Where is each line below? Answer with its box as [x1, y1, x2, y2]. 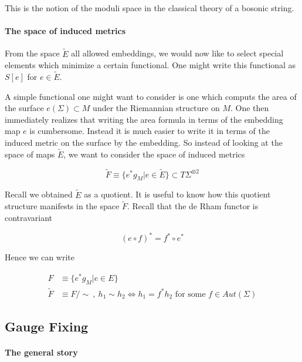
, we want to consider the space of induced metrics [63, 148, 245, 160]
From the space [5, 47, 60, 59]
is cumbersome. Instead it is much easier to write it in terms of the [29, 125, 270, 137]
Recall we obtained [5, 188, 73, 200]
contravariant [5, 212, 52, 224]
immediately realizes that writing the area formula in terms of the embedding [5, 113, 283, 125]
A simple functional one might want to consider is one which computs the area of [5, 90, 297, 102]
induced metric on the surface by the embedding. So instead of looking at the [5, 136, 283, 148]
